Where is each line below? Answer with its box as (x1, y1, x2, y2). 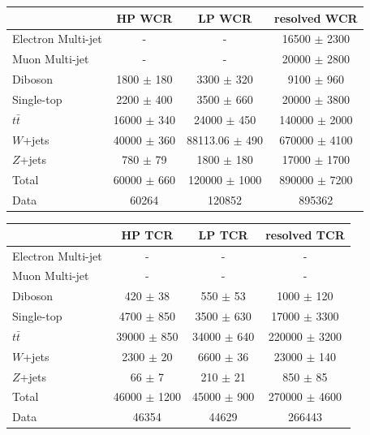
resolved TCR (265, 226, 345, 243)
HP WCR (116, 9, 173, 26)
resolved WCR (274, 9, 358, 26)
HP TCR (121, 226, 174, 243)
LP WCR (198, 9, 252, 26)
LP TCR (198, 226, 248, 243)
